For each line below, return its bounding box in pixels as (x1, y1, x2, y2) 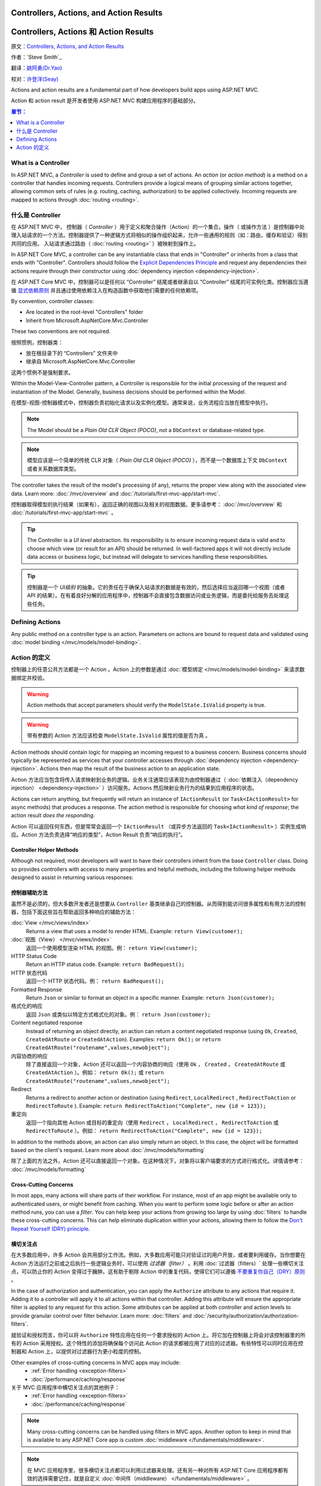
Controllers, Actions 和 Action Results (11, 27, 154, 37)
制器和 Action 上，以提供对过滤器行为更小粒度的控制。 (11, 1348, 145, 1355)
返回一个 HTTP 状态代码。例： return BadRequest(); (26, 978, 165, 985)
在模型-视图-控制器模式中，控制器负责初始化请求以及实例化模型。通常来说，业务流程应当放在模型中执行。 (11, 399, 271, 406)
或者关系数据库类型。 (27, 465, 80, 472)
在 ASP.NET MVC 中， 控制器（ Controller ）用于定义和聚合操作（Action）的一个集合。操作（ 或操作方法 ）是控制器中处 (11, 223, 306, 230)
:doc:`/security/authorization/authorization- (193, 1312, 300, 1319)
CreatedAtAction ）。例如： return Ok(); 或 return (26, 1069, 164, 1076)
